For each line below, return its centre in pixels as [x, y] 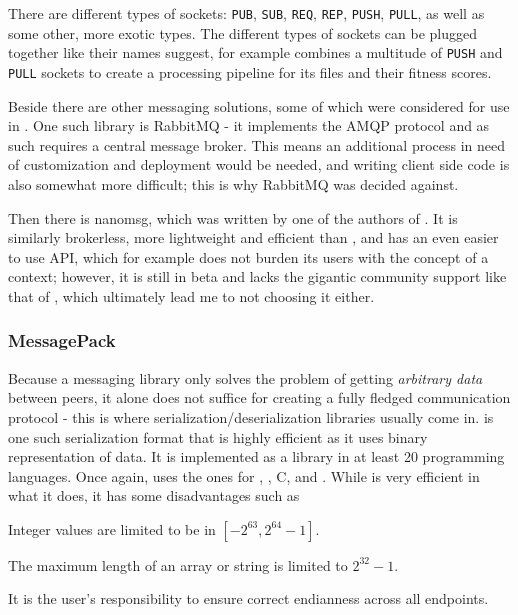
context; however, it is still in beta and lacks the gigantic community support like [257, 276]
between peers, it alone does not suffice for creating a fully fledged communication [259, 397]
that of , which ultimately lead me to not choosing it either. [191, 295]
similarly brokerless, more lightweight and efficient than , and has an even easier [253, 237]
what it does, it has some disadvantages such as [154, 495]
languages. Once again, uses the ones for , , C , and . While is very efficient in [244, 475]
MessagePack [62, 340]
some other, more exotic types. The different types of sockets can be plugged [243, 32]
